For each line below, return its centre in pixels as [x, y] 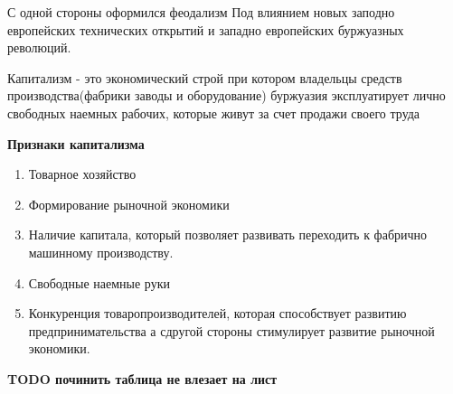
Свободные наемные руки [99, 282]
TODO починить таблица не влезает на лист [142, 378]
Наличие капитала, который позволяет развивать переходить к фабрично [228, 235]
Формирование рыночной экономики [129, 204]
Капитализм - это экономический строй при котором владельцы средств [205, 77]
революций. [39, 47]
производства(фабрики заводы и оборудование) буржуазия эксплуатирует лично [226, 95]
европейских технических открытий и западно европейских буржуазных [206, 29]
